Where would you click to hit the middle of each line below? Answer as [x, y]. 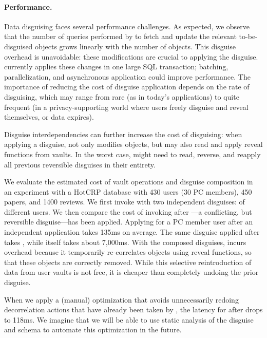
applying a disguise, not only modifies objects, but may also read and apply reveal [133, 144]
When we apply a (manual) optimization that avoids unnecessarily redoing [121, 299]
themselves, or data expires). [49, 117]
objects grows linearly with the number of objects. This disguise [136, 46]
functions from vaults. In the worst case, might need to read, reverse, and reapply [132, 154]
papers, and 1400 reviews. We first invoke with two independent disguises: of [125, 202]
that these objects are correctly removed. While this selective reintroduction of [128, 262]
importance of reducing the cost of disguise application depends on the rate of [127, 87]
